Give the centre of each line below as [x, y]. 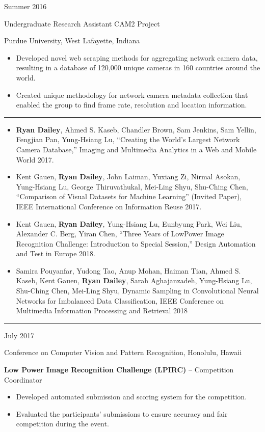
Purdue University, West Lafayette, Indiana [72, 40]
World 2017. [35, 159]
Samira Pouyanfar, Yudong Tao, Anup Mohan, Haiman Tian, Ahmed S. [128, 270]
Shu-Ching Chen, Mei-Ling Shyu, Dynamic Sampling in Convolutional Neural [137, 291]
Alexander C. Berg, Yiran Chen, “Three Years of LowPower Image [120, 234]
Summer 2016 [25, 6]
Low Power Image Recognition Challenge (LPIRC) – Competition [119, 370]
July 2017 [19, 335]
